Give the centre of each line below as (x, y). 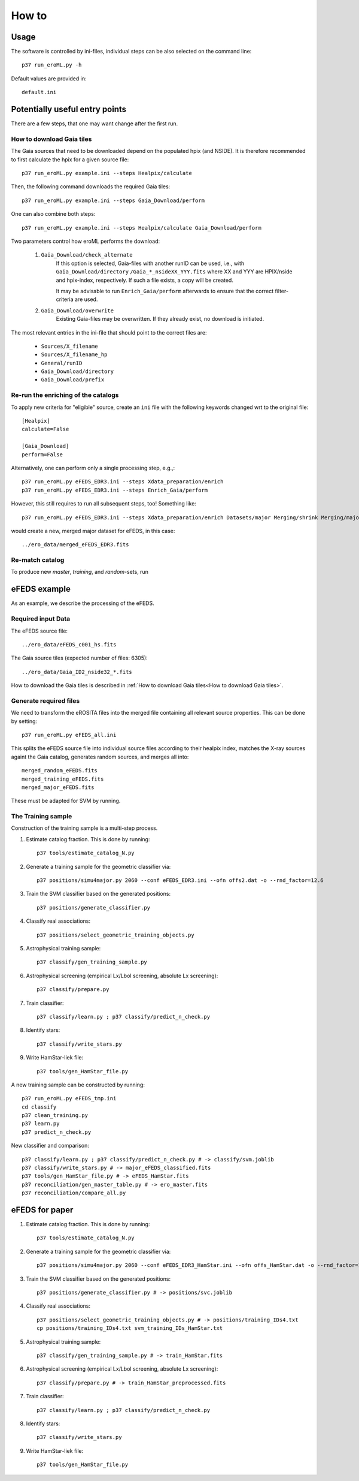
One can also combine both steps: (53, 214)
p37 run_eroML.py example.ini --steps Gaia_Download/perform (113, 200)
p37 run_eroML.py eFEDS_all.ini (69, 735)
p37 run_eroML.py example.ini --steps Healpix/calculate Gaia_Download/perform (142, 228)
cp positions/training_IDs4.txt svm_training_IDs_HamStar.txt (130, 1328)
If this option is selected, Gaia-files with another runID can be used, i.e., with (150, 263)
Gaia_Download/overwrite (77, 311)
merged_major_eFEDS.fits (58, 787)
